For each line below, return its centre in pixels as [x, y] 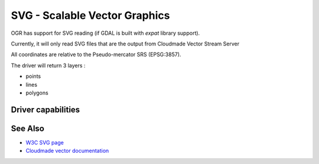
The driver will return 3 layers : [48, 65]
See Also [27, 128]
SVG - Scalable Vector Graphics [90, 15]
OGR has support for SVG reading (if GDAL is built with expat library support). [105, 33]
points [33, 76]
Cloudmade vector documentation [67, 151]
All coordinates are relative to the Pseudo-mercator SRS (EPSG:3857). [96, 55]
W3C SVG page [45, 142]
